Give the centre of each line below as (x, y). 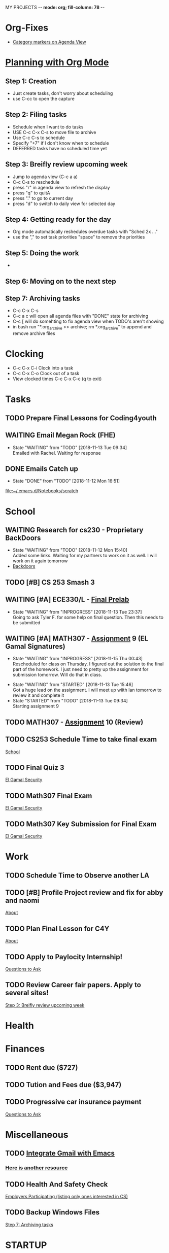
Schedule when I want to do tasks (48, 127)
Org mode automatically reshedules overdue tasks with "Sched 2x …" (85, 232)
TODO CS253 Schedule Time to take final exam (81, 740)
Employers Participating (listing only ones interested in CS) (67, 1197)
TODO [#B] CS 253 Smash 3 (50, 582)
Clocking (25, 354)
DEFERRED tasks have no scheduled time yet (60, 148)
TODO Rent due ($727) (42, 1068)
